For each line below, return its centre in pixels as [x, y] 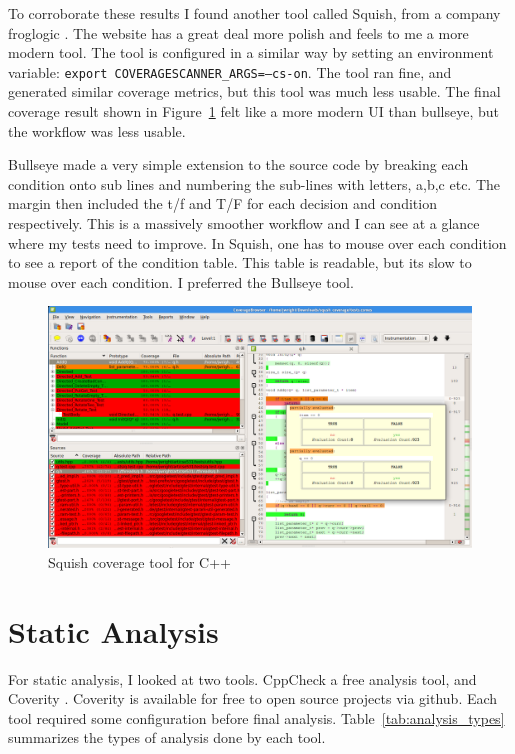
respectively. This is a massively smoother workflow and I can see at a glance [244, 223]
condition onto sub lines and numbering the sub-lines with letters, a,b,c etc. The [254, 183]
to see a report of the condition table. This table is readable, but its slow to [240, 262]
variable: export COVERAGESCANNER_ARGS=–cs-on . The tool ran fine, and [230, 71]
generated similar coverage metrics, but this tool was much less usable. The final [254, 91]
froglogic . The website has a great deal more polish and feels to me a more [238, 32]
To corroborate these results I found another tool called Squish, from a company [254, 13]
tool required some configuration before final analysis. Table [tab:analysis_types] [256, 717]
